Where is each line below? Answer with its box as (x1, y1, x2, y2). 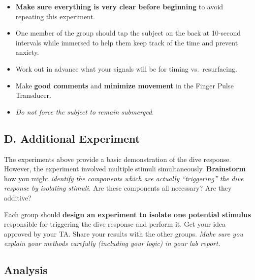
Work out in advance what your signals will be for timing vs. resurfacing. (15, 63, 237, 74)
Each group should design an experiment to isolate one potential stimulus (4, 209, 251, 219)
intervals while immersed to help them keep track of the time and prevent (15, 37, 238, 47)
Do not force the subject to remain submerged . (15, 106, 154, 117)
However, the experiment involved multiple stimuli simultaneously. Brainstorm (4, 163, 246, 174)
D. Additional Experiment (4, 130, 140, 146)
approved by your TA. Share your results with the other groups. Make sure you (4, 228, 243, 239)
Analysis (4, 262, 48, 278)
